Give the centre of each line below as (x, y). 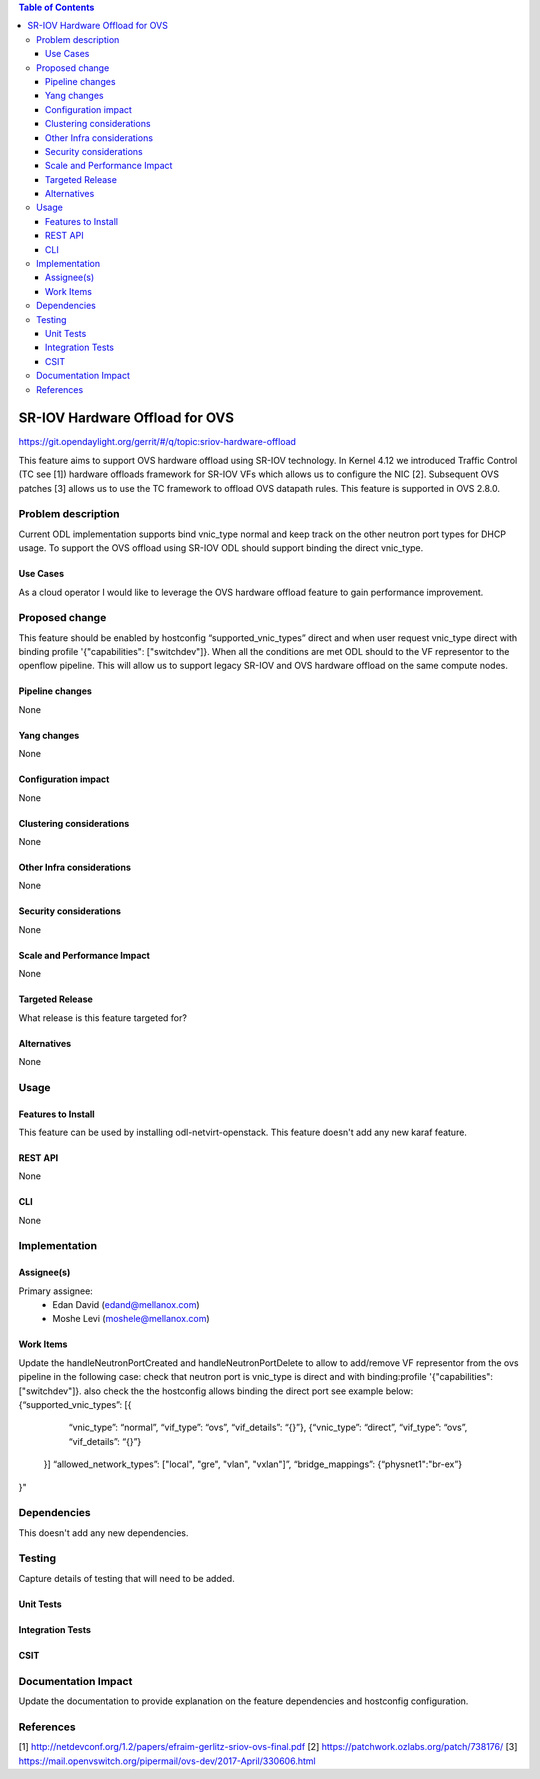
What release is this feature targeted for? (102, 1017)
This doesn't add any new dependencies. (103, 1532)
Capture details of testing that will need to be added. (126, 1578)
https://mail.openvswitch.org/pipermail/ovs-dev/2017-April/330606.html (167, 1761)
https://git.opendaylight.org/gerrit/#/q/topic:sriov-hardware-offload (157, 442)
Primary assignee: (56, 1291)
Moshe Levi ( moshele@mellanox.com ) (131, 1319)
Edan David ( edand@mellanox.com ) (126, 1305)
